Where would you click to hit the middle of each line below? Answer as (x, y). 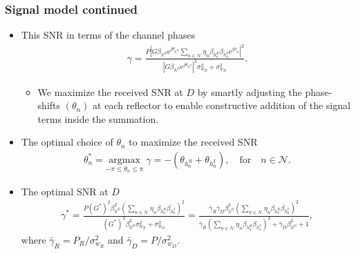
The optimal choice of (67, 142)
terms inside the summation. (98, 118)
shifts (49, 105)
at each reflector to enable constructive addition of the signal (222, 105)
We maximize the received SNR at (110, 91)
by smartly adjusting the (250, 91)
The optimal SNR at (65, 191)
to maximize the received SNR (193, 142)
